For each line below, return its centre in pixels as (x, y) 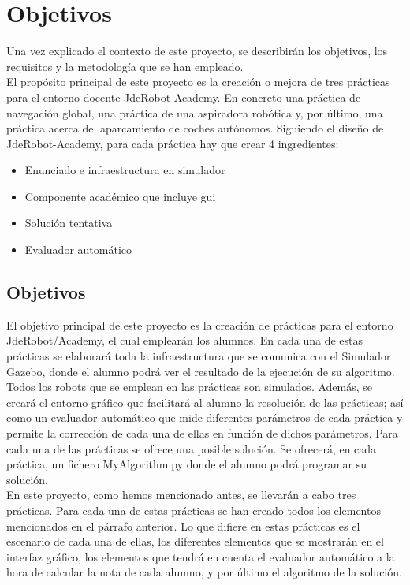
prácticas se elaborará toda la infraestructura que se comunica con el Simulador (199, 356)
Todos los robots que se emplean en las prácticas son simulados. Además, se (190, 387)
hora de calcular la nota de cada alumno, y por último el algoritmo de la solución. (204, 572)
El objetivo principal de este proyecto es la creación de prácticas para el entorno (200, 324)
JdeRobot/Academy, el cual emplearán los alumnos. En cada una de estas (185, 340)
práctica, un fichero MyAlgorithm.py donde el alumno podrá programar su (186, 464)
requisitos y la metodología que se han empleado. (125, 66)
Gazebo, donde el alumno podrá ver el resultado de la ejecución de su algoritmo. (201, 371)
